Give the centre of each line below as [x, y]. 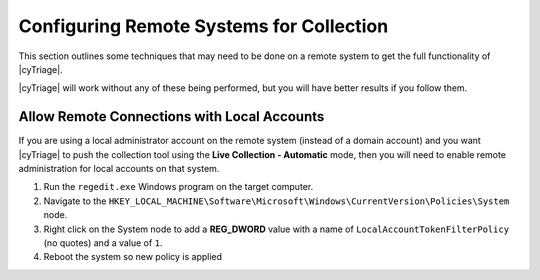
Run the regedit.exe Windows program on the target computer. [178, 187]
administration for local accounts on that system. [119, 169]
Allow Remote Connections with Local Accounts [171, 116]
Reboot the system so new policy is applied [133, 257]
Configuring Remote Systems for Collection [203, 26]
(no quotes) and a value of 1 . [103, 242]
